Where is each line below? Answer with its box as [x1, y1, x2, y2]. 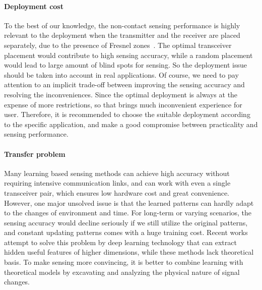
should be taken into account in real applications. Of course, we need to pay [4, 69, 239, 80]
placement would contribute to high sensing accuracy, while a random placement [4, 49, 253, 60]
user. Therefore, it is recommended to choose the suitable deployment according [4, 109, 250, 120]
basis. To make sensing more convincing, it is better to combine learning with [4, 257, 243, 267]
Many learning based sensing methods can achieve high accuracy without [4, 167, 230, 178]
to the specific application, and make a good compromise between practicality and [4, 119, 258, 129]
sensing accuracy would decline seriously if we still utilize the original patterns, [4, 217, 248, 227]
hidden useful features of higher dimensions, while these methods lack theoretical [4, 247, 254, 257]
